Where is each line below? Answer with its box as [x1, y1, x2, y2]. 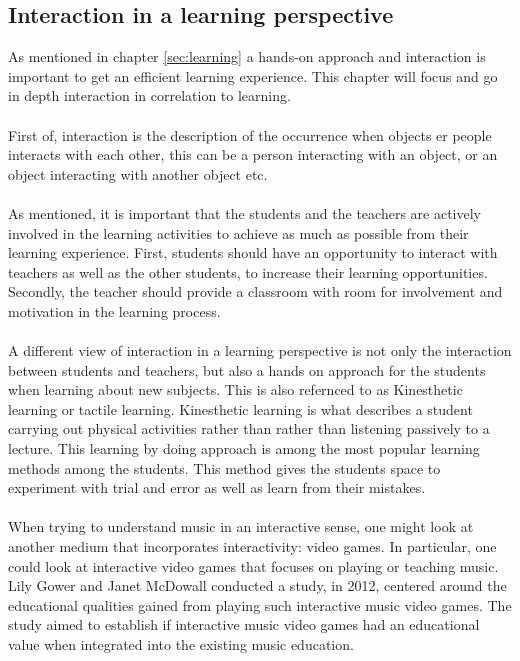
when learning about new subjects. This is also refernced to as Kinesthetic [8, 379, 463, 400]
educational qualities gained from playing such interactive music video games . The [8, 594, 512, 615]
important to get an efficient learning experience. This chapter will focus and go [8, 65, 498, 86]
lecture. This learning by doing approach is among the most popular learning [8, 438, 480, 459]
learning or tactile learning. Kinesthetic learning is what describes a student [8, 398, 473, 419]
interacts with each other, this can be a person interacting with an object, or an [8, 144, 498, 165]
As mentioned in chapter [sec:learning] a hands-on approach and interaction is [8, 46, 486, 67]
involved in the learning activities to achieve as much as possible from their [8, 222, 469, 243]
